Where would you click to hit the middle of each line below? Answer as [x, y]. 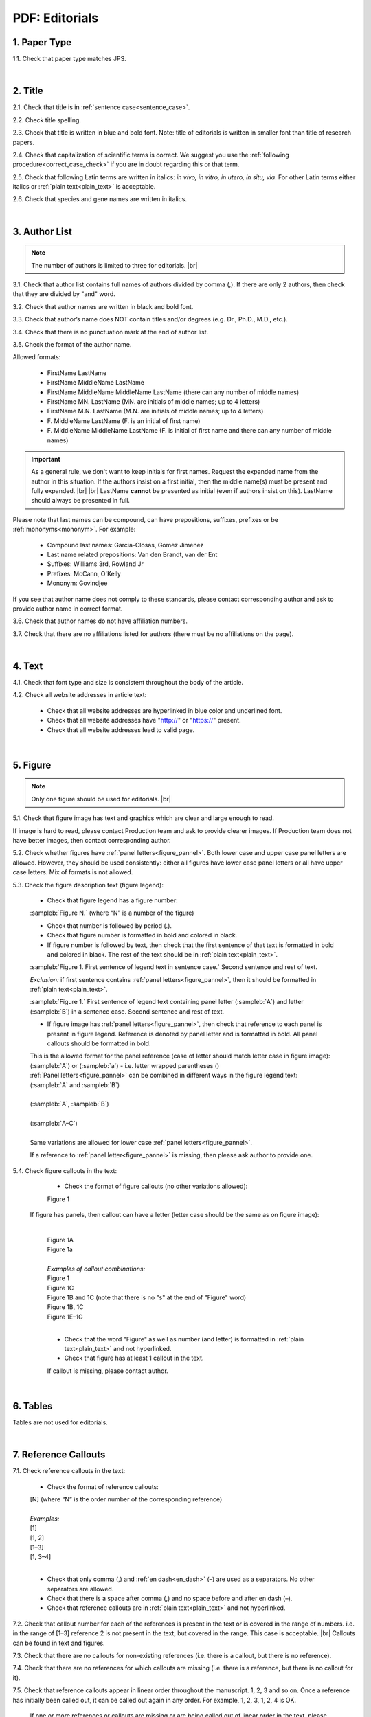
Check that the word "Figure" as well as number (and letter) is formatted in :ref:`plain [184, 1339]
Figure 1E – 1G [65, 1317]
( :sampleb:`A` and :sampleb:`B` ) [75, 1084]
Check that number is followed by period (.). [109, 925]
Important [46, 459]
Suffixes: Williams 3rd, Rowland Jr [95, 564]
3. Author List [42, 231]
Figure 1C [60, 1288]
